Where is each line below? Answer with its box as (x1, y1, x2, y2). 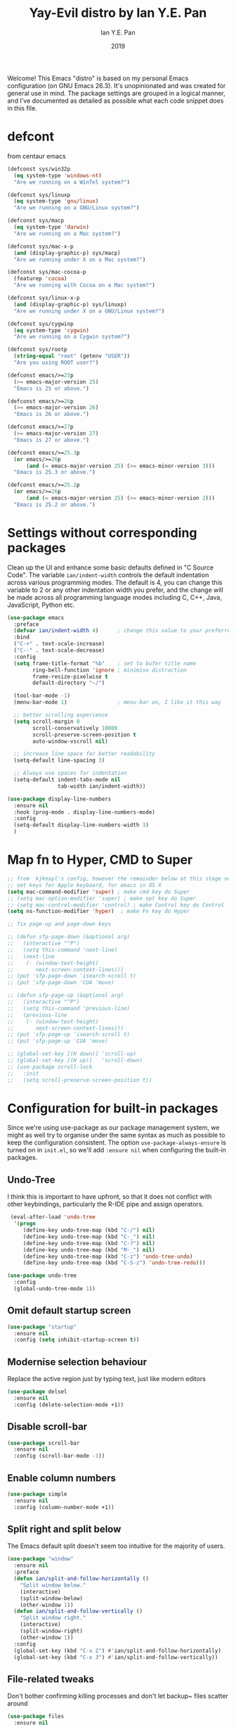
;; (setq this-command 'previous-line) (7, 1004, 131, 1012)
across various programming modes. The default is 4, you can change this (7, 578, 223, 586)
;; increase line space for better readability (13, 750, 156, 757)
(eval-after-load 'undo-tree (10, 1214, 96, 1221)
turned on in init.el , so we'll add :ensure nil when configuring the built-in (7, 1146, 227, 1154)
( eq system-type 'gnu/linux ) (13, 198, 99, 205)
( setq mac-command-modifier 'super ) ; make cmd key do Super (7, 888, 190, 895)
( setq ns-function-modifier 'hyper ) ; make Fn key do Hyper (7, 908, 190, 915)
